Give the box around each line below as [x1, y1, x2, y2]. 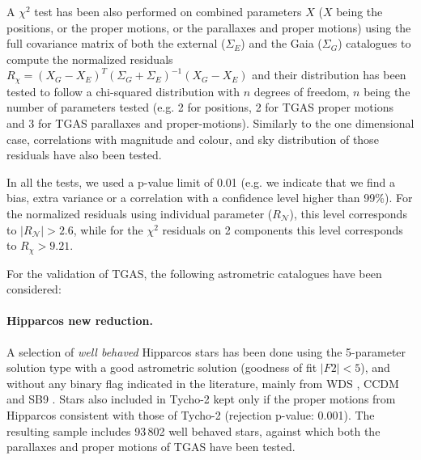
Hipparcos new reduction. [6, 312, 153, 329]
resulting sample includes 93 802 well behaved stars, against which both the [6, 422, 381, 439]
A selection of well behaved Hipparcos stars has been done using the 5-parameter [6, 343, 406, 360]
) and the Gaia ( [240, 35, 322, 52]
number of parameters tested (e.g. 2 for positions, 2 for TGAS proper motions [6, 99, 393, 116]
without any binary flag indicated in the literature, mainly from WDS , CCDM [6, 374, 399, 391]
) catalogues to [338, 35, 411, 52]
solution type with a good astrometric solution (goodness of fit [6, 359, 317, 376]
